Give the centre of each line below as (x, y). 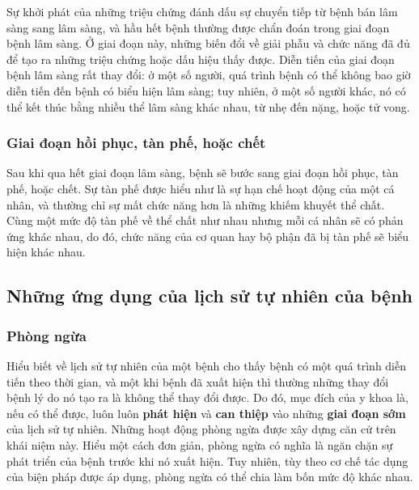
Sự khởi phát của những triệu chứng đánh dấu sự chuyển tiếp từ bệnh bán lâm (202, 11)
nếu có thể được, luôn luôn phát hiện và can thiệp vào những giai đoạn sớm (206, 413)
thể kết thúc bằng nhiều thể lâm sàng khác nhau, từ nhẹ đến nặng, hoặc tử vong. (208, 106)
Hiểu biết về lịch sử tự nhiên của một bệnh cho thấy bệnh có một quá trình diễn (207, 365)
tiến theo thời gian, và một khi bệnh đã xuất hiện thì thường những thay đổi (198, 381)
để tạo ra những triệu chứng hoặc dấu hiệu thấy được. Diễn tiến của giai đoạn (201, 59)
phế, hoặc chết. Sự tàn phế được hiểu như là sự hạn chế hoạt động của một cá (201, 188)
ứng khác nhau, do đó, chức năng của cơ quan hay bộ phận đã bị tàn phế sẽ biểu (208, 236)
